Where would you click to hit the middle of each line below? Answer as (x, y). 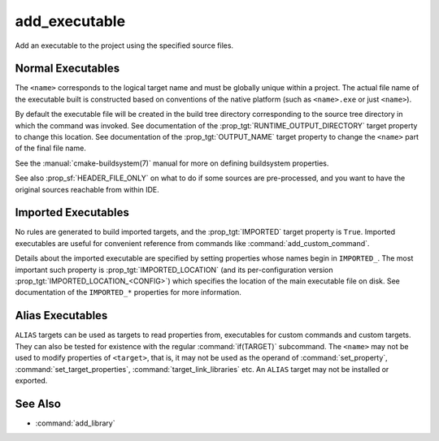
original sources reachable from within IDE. (87, 189)
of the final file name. (51, 148)
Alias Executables (61, 316)
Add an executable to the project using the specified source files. (124, 45)
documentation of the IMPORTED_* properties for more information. (128, 292)
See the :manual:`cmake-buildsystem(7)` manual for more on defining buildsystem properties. (172, 163)
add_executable (70, 21)
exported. (31, 380)
